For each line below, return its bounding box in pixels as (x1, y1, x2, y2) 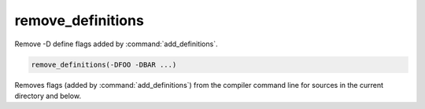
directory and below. (14, 91, 82, 100)
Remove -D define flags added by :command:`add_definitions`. (14, 39, 218, 49)
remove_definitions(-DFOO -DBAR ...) (31, 60, 177, 69)
